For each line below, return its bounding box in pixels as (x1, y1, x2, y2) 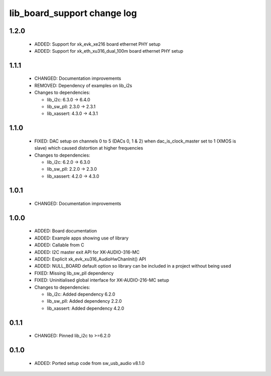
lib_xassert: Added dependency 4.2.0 (47, 305, 124, 311)
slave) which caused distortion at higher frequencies (34, 145, 143, 151)
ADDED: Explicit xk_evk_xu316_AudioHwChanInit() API (34, 256, 147, 262)
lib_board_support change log (9, 8, 138, 19)
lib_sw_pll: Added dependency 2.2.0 (47, 298, 122, 304)
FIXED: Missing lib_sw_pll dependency (34, 270, 114, 276)
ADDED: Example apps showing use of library (34, 235, 129, 241)
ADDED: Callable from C (34, 242, 85, 248)
